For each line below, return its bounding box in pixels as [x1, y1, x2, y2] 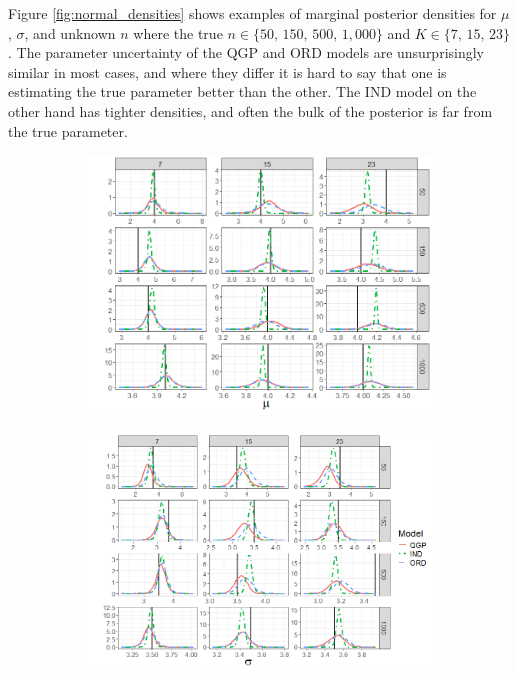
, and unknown [24, 22, 116, 43]
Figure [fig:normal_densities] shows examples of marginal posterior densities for [8, 3, 497, 23]
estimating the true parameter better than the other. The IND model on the [8, 81, 477, 102]
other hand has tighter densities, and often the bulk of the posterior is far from [8, 100, 493, 121]
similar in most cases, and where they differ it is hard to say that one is [8, 61, 447, 82]
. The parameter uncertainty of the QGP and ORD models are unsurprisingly [8, 42, 485, 63]
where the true [133, 22, 223, 43]
